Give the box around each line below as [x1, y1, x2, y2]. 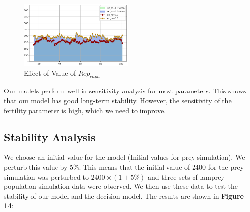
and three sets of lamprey [148, 171, 224, 182]
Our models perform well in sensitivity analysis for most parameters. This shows [4, 86, 246, 96]
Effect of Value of [24, 67, 76, 78]
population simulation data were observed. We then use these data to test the [4, 181, 238, 191]
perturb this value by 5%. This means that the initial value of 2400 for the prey [4, 162, 244, 172]
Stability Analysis [4, 129, 96, 144]
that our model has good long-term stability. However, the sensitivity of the [4, 95, 232, 106]
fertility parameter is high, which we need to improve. [4, 105, 166, 115]
